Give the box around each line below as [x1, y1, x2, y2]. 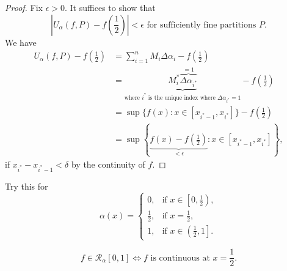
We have [5, 35, 37, 48]
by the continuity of [71, 157, 145, 170]
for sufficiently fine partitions [147, 20, 256, 29]
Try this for [5, 179, 48, 192]
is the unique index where [148, 94, 216, 101]
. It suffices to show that [64, 1, 156, 13]
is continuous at [150, 253, 210, 262]
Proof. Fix [5, 1, 43, 13]
